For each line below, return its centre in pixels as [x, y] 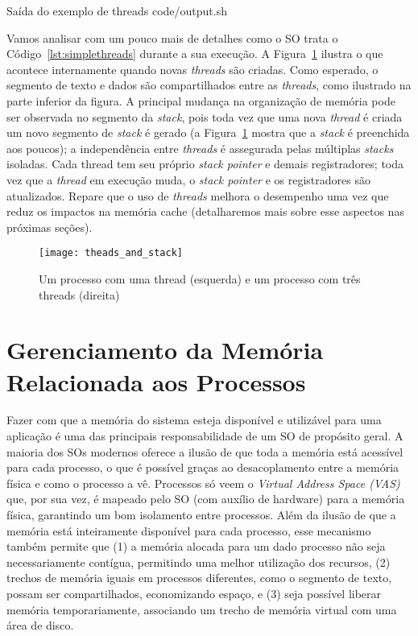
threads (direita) [79, 294]
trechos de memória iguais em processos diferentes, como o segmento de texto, [199, 578]
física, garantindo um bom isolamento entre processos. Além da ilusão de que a [201, 515]
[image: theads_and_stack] [111, 253]
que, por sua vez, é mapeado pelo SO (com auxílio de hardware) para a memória [206, 499]
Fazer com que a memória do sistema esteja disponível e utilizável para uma [194, 420]
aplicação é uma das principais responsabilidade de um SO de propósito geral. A [205, 436]
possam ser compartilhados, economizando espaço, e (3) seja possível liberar [194, 593]
